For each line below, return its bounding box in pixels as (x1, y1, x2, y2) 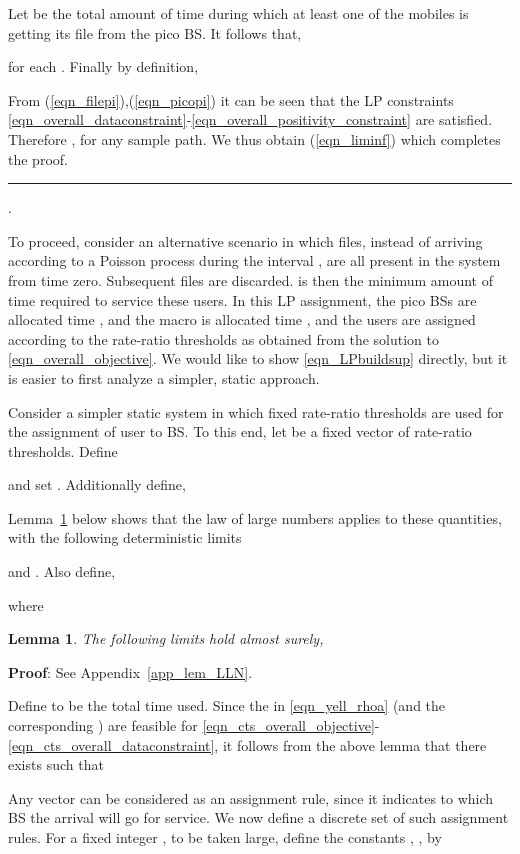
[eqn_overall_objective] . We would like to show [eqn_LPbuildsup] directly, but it (8, 348, 508, 369)
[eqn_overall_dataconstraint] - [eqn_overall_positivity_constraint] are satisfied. (8, 109, 493, 130)
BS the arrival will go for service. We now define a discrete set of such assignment (8, 807, 509, 828)
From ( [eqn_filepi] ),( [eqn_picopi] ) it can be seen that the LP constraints (8, 89, 454, 110)
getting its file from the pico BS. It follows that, (8, 22, 302, 43)
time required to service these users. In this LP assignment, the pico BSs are (8, 289, 477, 310)
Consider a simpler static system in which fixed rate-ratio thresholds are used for (8, 401, 504, 422)
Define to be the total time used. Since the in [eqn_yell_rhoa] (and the (8, 695, 446, 716)
